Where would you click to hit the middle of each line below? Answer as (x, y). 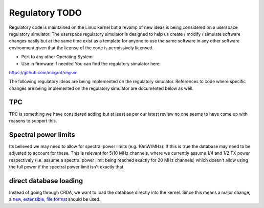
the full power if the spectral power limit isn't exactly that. (67, 167)
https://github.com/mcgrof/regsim (43, 72)
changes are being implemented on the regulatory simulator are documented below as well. (101, 88)
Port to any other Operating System (57, 57)
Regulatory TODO (45, 13)
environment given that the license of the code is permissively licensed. (81, 48)
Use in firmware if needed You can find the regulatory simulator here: (91, 63)
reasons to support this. (33, 121)
